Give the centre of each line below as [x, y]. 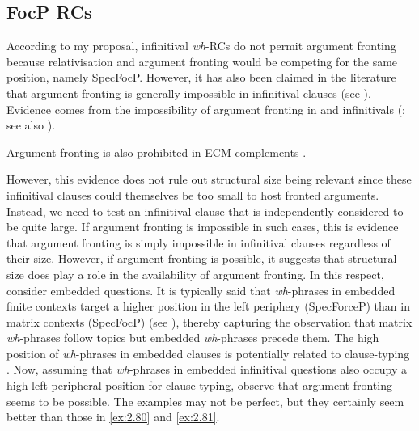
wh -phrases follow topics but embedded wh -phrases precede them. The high [193, 338]
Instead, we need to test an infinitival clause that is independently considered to [205, 211]
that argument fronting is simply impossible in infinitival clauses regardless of [199, 242]
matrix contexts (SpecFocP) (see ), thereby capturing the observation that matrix [209, 321]
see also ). [31, 125]
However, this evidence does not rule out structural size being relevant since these [209, 179]
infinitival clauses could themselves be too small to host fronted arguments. [193, 194]
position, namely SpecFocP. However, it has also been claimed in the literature [201, 77]
